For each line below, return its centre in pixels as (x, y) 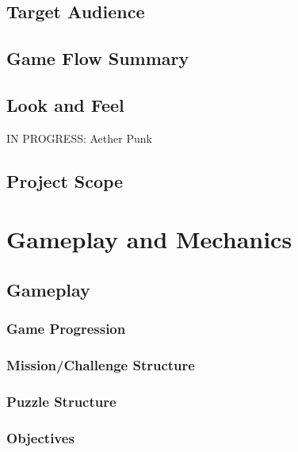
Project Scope (65, 180)
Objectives (40, 437)
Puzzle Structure (61, 401)
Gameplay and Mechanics (149, 239)
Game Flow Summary (98, 58)
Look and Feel (65, 104)
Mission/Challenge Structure (101, 365)
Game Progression (66, 329)
